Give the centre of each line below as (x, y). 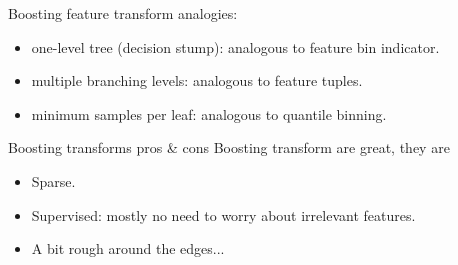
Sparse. (53, 180)
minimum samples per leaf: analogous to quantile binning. (209, 113)
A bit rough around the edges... (128, 248)
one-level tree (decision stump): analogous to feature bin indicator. (235, 46)
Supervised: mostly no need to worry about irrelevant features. (223, 214)
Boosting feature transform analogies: (123, 13)
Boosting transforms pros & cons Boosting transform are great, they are (229, 147)
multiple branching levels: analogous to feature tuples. (197, 80)
